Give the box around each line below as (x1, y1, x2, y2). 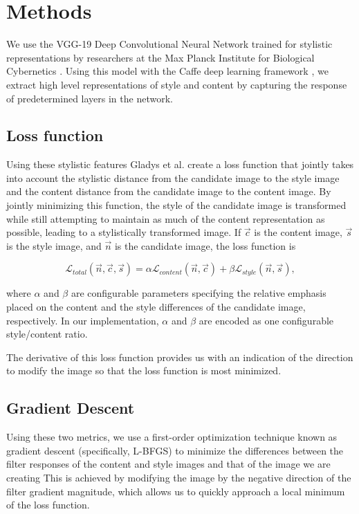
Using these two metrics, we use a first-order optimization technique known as (6, 430, 338, 444)
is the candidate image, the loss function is (114, 238, 296, 253)
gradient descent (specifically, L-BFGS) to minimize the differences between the (6, 443, 344, 457)
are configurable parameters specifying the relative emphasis (71, 286, 326, 300)
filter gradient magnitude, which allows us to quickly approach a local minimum (6, 484, 345, 498)
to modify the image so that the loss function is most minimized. (6, 363, 282, 378)
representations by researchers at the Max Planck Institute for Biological (6, 50, 315, 64)
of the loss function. (6, 497, 90, 512)
